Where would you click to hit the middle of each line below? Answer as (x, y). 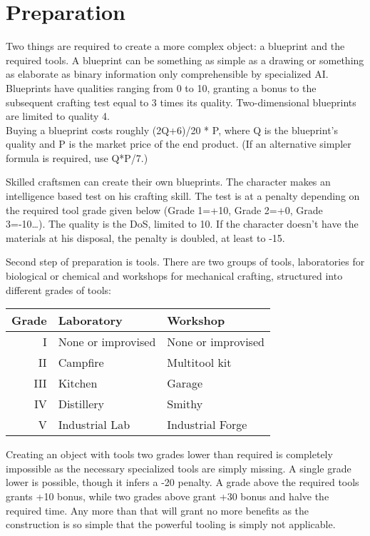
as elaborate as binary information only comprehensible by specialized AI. (167, 74)
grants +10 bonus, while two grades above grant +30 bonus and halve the (168, 496)
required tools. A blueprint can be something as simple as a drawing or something (185, 60)
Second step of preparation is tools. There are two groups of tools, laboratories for (185, 262)
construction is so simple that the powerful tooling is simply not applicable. (171, 524)
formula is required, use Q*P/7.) (77, 157)
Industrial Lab (94, 425)
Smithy (185, 404)
